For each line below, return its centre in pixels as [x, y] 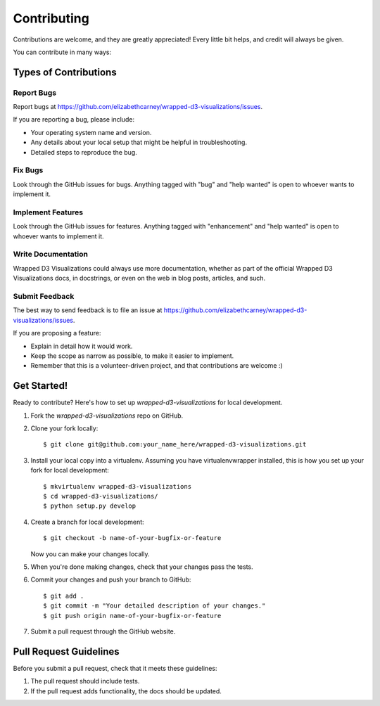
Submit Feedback [44, 297]
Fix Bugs [28, 170]
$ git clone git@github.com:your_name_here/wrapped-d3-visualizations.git [175, 444]
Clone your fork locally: [64, 428]
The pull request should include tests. [85, 681]
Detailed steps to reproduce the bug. [84, 152]
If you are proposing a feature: [57, 333]
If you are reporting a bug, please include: [74, 120]
